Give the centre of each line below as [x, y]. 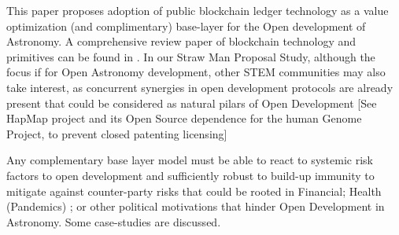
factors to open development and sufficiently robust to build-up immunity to [190, 175]
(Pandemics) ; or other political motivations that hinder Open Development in [196, 206]
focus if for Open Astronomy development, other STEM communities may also [196, 72]
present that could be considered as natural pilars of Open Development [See [192, 103]
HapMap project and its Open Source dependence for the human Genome [184, 118]
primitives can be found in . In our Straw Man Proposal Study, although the [191, 56]
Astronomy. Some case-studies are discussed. [114, 221]
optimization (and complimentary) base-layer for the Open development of [186, 26]
